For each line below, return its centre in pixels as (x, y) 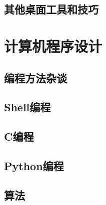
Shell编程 (27, 107)
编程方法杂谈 (35, 78)
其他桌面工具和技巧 (51, 9)
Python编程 (34, 165)
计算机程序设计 (53, 46)
